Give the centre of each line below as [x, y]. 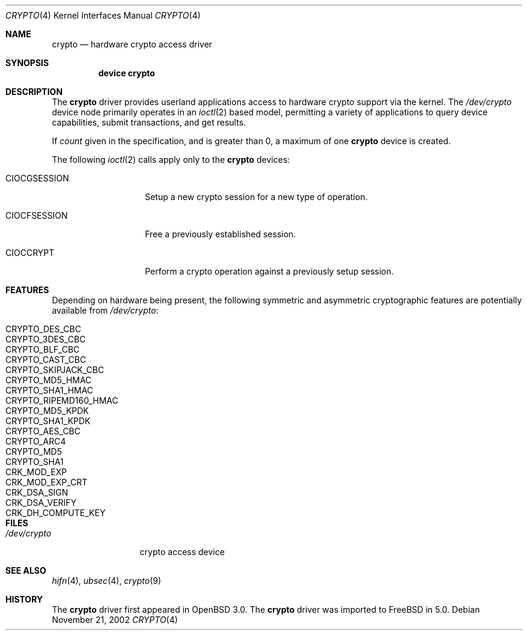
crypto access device [182, 552]
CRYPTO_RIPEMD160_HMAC [62, 400]
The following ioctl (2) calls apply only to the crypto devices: [171, 160]
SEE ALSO [26, 570]
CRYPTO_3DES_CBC [46, 339]
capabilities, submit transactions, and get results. [149, 122]
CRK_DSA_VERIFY [41, 503]
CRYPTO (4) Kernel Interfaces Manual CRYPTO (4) [103, 15]
